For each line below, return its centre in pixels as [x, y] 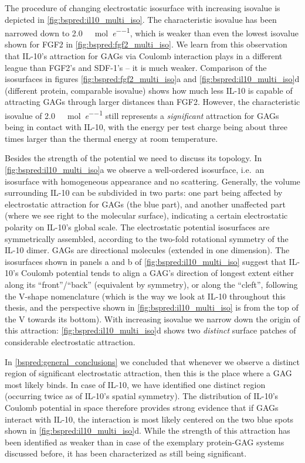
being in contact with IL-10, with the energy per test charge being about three [146, 127]
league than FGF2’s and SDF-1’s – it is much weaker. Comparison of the [136, 67]
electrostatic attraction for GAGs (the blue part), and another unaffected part [145, 204]
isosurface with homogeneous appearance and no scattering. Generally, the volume [152, 181]
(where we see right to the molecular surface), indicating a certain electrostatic [146, 215]
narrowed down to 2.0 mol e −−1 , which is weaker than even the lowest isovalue [152, 32]
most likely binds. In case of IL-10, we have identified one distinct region [135, 384]
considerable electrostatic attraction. [70, 341]
